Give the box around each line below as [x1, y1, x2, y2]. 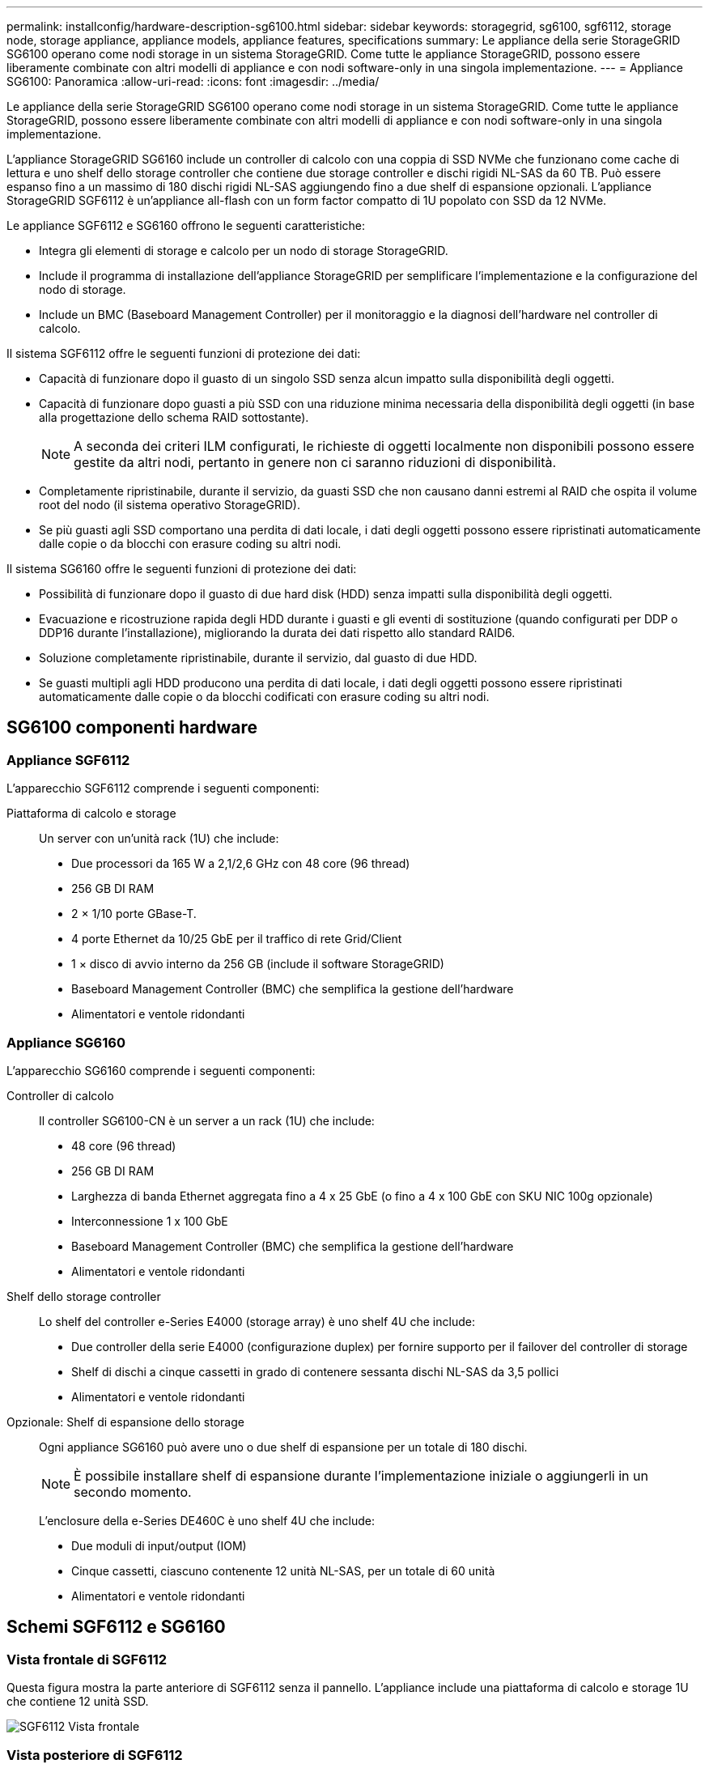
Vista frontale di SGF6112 [6, 1651, 168, 1668]
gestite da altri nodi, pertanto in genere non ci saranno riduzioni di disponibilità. [74, 454, 557, 470]
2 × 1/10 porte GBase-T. [71, 907, 197, 921]
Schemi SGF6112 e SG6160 [6, 1617, 226, 1638]
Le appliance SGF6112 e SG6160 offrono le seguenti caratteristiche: [6, 219, 366, 232]
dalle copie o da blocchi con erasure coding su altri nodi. [39, 537, 342, 550]
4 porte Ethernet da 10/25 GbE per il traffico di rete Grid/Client [71, 932, 402, 946]
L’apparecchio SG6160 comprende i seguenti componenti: [6, 1063, 316, 1077]
